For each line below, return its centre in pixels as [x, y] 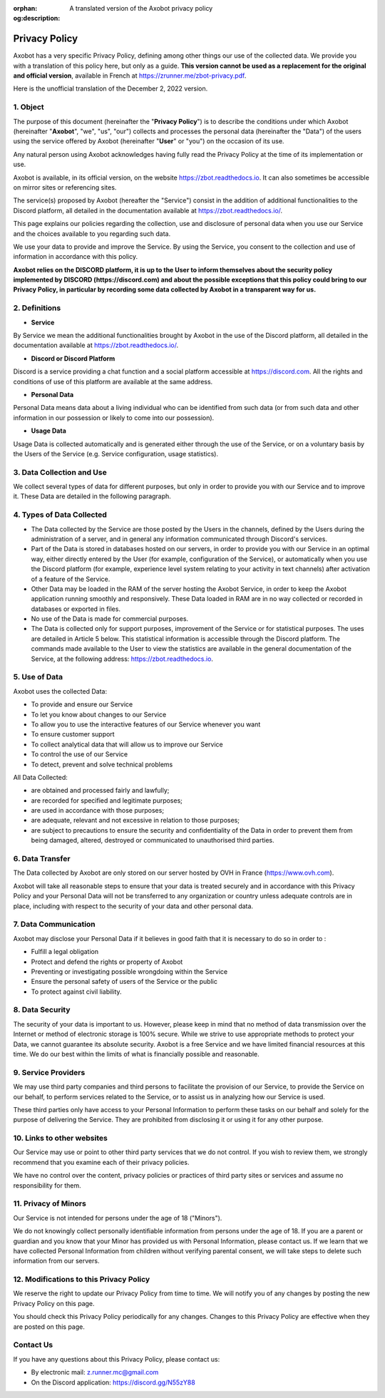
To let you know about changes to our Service [99, 714]
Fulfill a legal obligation [65, 952]
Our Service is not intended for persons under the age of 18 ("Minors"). [118, 1218]
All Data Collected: [40, 777]
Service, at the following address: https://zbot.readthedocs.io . [122, 659]
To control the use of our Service [79, 754]
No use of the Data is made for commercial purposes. [110, 619]
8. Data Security [42, 1010]
